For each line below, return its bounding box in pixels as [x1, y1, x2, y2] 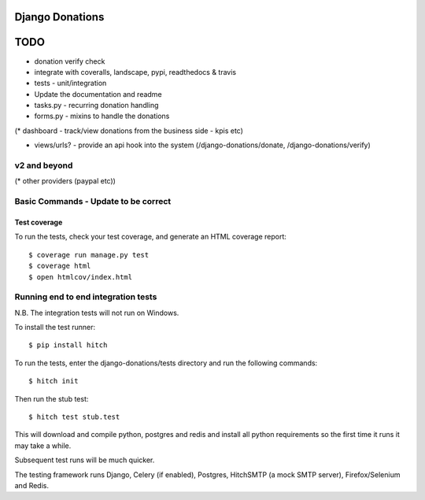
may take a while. [14, 441, 72, 450]
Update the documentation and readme [34, 89, 162, 98]
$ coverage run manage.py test [28, 250, 150, 259]
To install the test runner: [14, 323, 96, 332]
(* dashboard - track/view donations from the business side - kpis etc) [14, 126, 244, 135]
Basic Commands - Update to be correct [14, 196, 172, 207]
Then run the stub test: [14, 394, 89, 403]
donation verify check [34, 56, 105, 66]
